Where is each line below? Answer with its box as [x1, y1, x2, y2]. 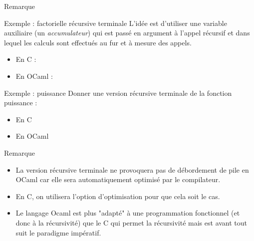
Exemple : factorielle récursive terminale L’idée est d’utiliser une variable [4, 17, 227, 28]
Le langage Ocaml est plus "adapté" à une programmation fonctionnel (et [15, 208, 240, 218]
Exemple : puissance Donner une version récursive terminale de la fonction [4, 87, 232, 98]
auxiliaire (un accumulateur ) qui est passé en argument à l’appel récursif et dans [4, 27, 250, 38]
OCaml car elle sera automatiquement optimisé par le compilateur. [15, 174, 221, 185]
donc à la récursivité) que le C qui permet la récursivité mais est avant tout [15, 217, 248, 228]
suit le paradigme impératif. [15, 227, 101, 238]
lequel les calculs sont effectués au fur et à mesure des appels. [4, 37, 192, 47]
